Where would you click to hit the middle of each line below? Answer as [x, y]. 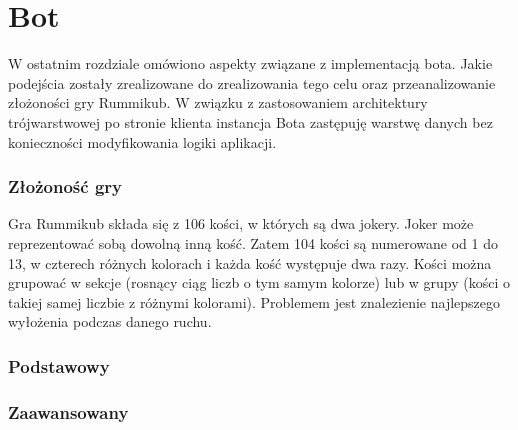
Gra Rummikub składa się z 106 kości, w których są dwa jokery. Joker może [241, 223]
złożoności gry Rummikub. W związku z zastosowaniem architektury [218, 102]
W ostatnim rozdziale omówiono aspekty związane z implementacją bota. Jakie [250, 63]
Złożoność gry [65, 186]
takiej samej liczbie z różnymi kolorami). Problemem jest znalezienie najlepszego [254, 301]
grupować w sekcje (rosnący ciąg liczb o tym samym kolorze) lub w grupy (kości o [259, 282]
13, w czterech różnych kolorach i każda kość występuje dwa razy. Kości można [250, 262]
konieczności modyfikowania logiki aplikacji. [142, 141]
